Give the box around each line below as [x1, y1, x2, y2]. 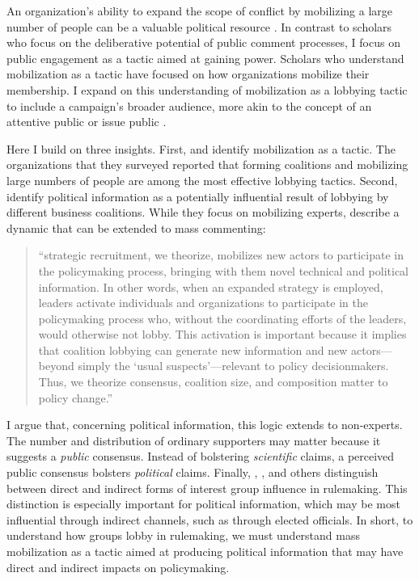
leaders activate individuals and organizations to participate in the [38, 294, 368, 311]
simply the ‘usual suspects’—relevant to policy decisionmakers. [78, 357, 389, 374]
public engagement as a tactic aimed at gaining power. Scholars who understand [6, 49, 404, 66]
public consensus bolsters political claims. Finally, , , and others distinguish [6, 464, 379, 481]
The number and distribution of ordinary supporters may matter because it [6, 432, 381, 448]
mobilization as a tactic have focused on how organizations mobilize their [6, 65, 370, 82]
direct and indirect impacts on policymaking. [6, 558, 230, 575]
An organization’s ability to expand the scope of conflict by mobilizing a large [6, 2, 393, 19]
